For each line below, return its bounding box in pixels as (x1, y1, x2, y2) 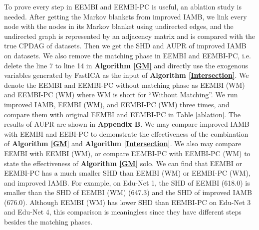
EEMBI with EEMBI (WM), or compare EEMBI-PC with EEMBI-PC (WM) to (4, 148, 251, 158)
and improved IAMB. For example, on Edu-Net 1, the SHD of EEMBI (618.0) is (4, 177, 250, 188)
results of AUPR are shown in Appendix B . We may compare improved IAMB (4, 119, 250, 129)
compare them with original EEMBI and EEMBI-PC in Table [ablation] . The (4, 109, 241, 119)
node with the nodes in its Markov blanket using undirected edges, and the (4, 21, 234, 31)
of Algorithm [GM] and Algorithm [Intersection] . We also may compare (4, 138, 242, 149)
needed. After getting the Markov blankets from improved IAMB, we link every (4, 11, 247, 21)
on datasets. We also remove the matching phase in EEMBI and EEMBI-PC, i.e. (4, 50, 251, 60)
